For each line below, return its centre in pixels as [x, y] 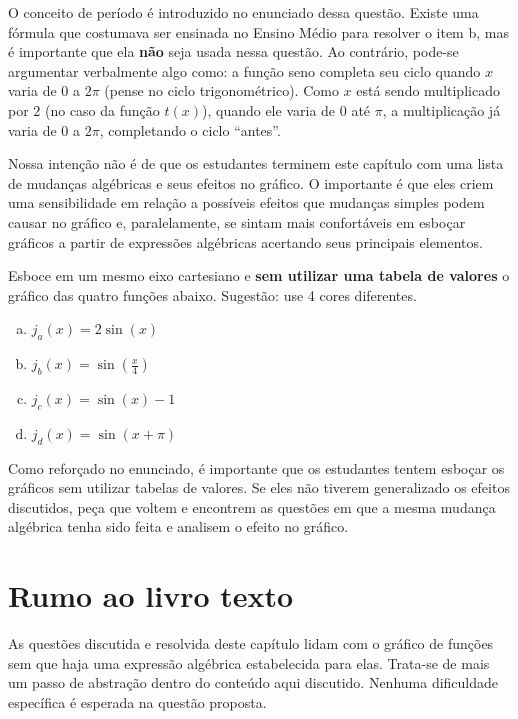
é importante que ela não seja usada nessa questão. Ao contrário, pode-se [233, 51]
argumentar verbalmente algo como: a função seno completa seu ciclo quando [244, 70]
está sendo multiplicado [428, 90]
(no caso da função [102, 109]
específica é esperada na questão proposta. [137, 701]
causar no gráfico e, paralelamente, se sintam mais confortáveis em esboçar [237, 221]
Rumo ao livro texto [151, 595]
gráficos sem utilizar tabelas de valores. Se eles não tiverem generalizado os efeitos [259, 487]
